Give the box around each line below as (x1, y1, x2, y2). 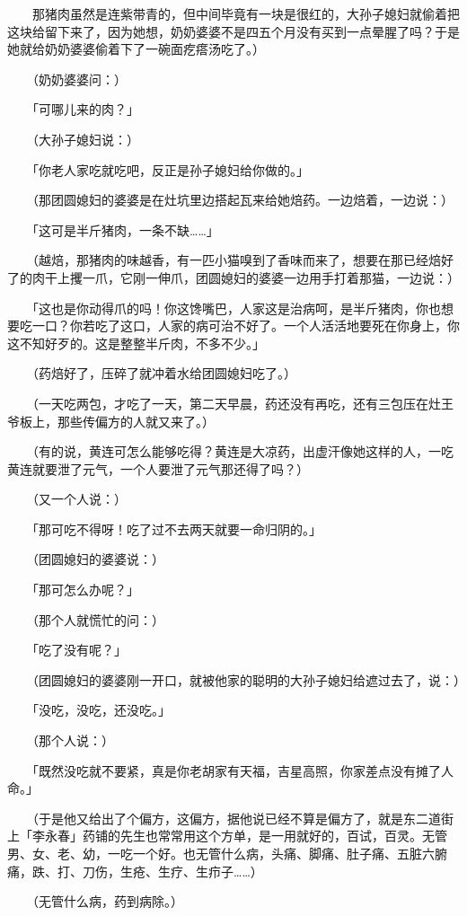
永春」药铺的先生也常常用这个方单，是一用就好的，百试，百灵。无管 (44, 826, 447, 845)
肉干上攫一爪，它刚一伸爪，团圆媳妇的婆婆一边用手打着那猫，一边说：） (31, 268, 460, 286)
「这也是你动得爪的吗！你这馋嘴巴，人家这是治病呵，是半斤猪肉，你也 (31, 298, 441, 317)
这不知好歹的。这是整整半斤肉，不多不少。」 (7, 333, 265, 352)
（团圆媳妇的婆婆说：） (31, 550, 164, 568)
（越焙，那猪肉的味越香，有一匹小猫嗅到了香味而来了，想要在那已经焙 (31, 251, 441, 269)
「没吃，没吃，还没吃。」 (31, 700, 171, 719)
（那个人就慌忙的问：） (31, 610, 164, 629)
